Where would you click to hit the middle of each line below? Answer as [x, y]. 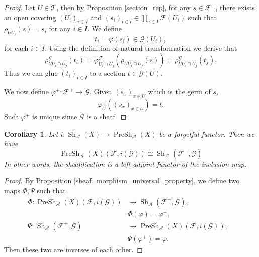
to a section [108, 73]
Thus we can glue [31, 73]
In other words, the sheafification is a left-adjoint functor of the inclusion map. [125, 163]
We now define [27, 92]
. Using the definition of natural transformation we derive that [141, 47]
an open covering [30, 17]
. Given [101, 92]
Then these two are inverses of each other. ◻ [73, 249]
